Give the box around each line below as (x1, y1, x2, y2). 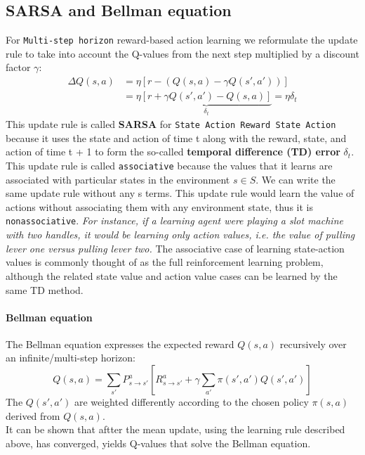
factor (6, 60, 31, 75)
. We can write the (255, 172, 336, 186)
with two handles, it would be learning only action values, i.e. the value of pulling (6, 227, 355, 242)
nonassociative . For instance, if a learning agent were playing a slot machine (6, 213, 343, 228)
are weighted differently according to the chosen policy (74, 395, 309, 409)
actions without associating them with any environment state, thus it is (6, 199, 313, 214)
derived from (6, 408, 60, 423)
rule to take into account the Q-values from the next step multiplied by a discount (6, 46, 359, 60)
